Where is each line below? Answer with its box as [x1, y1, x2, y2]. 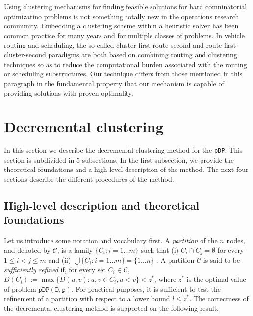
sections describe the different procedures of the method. [4, 173, 174, 184]
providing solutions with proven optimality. [4, 88, 133, 98]
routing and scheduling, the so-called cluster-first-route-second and [4, 40, 204, 50]
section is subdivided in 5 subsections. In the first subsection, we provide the [4, 154, 234, 165]
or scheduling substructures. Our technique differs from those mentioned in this [4, 69, 243, 79]
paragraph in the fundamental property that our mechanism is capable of [4, 78, 224, 88]
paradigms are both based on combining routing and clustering [48, 49, 237, 59]
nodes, [226, 235, 245, 245]
